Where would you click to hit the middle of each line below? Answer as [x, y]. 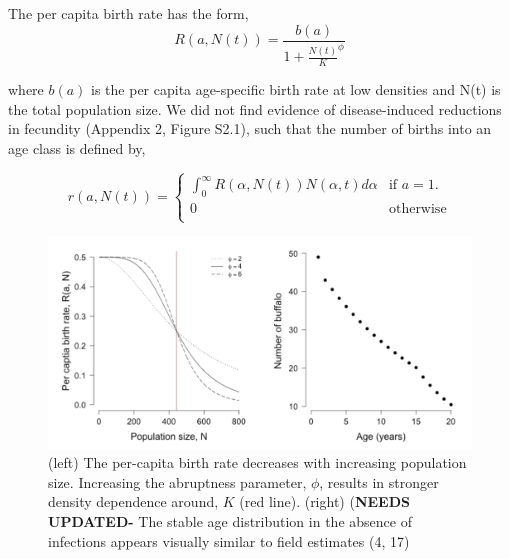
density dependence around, [133, 501]
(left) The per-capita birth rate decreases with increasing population [257, 462]
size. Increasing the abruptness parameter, [177, 481]
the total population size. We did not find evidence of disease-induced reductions [255, 108]
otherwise [417, 209]
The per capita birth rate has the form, [128, 13]
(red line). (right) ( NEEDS [324, 501]
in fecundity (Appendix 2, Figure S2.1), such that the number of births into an [250, 128]
